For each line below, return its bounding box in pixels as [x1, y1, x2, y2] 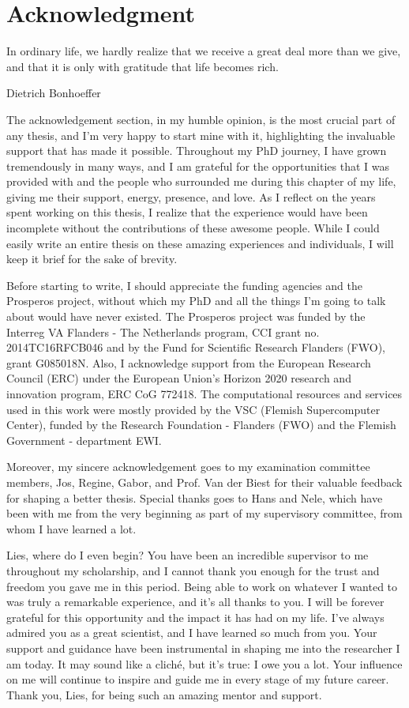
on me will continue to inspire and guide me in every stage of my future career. [6, 671, 389, 687]
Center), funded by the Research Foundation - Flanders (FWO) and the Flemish [6, 416, 396, 433]
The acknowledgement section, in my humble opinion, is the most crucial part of [6, 111, 396, 127]
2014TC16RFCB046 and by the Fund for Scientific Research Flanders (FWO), [6, 339, 385, 356]
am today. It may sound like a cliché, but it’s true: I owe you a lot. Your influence [6, 655, 403, 672]
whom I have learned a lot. [6, 520, 137, 537]
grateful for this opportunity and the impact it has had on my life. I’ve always [6, 608, 385, 625]
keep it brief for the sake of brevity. [6, 250, 178, 267]
